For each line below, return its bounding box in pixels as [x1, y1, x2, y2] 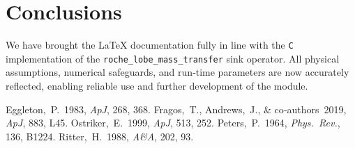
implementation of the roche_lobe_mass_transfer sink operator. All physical [6, 51, 340, 65]
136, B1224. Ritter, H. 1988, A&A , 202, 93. [6, 129, 194, 143]
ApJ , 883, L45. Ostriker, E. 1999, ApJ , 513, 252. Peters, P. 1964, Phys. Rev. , [6, 115, 340, 130]
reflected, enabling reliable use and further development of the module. [6, 79, 308, 93]
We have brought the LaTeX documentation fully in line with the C [6, 38, 294, 52]
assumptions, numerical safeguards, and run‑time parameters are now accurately [6, 65, 349, 79]
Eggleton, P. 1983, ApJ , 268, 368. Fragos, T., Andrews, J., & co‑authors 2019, [6, 101, 347, 116]
